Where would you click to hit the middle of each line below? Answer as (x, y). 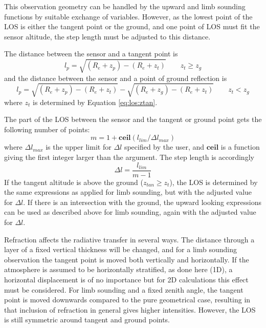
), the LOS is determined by (214, 182)
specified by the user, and (164, 147)
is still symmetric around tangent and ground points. (87, 320)
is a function (240, 147)
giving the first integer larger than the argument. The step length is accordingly (129, 157)
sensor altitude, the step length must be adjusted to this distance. (107, 36)
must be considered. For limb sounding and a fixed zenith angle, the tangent (124, 289)
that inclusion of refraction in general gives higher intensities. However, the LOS (130, 309)
